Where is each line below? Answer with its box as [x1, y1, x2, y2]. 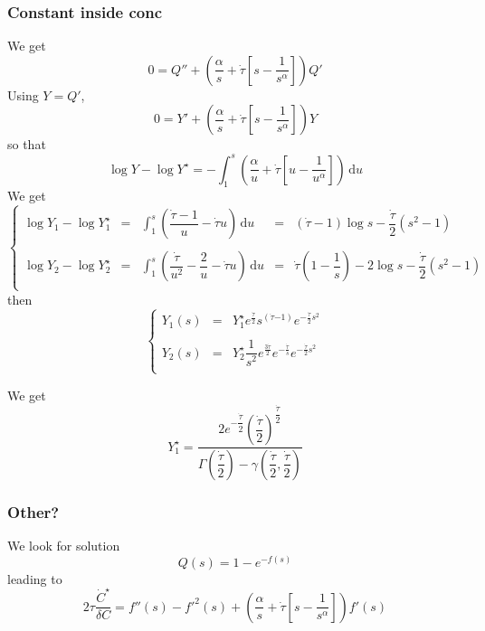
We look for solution [7, 536, 120, 555]
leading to [7, 569, 62, 588]
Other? [7, 500, 60, 523]
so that [7, 135, 46, 154]
